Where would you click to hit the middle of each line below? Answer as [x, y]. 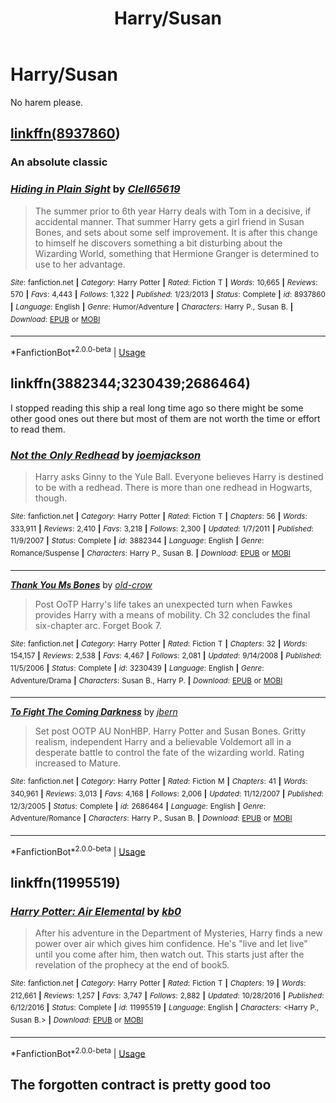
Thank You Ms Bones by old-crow [81, 584]
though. [51, 498]
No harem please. [47, 102]
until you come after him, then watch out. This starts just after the [169, 954]
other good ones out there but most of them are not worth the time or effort [165, 418]
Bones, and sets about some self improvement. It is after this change [176, 232]
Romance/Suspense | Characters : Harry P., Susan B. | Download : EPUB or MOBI [150, 553]
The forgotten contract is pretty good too [141, 1084]
